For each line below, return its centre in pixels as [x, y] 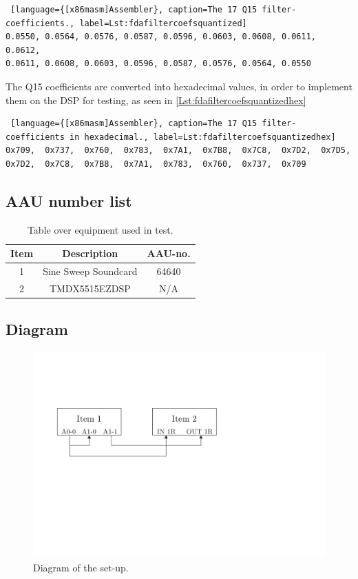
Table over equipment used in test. [100, 229]
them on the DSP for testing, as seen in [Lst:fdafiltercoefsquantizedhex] [156, 100]
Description [90, 253]
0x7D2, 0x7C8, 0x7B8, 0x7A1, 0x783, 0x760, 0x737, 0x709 [156, 164]
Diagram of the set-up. [81, 567]
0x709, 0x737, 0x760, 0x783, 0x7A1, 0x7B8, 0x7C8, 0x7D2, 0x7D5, [178, 151]
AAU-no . [169, 253]
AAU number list [69, 200]
